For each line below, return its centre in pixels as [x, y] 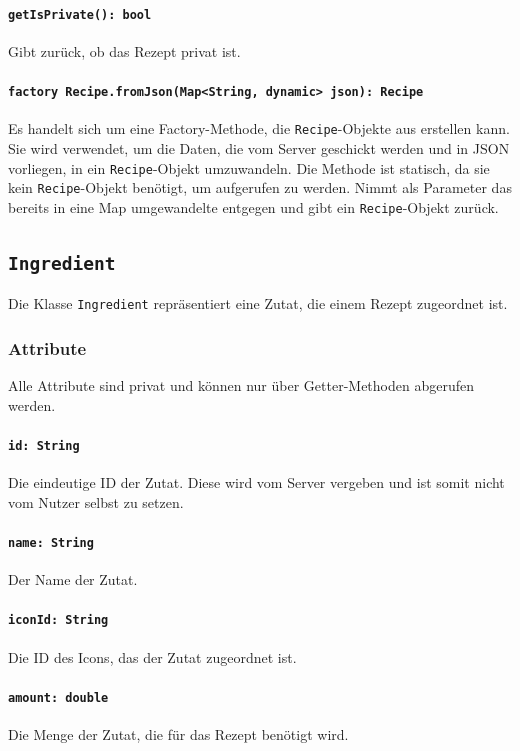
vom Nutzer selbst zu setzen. [96, 501]
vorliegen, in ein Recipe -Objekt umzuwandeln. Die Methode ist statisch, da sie [249, 167]
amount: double [58, 697]
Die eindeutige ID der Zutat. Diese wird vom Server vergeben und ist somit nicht [256, 482]
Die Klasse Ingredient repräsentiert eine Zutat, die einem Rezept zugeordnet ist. [258, 303]
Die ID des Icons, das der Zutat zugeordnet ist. [152, 656]
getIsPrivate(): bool [80, 14]
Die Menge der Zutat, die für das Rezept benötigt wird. [178, 734]
